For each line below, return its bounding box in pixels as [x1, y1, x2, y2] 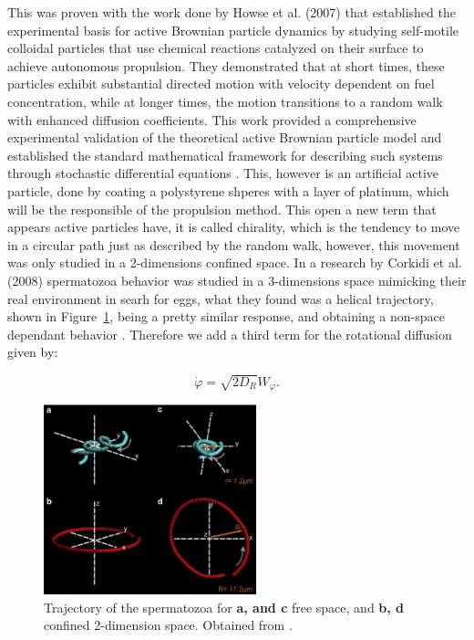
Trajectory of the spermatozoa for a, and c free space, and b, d [44, 597, 405, 616]
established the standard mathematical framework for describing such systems [7, 145, 443, 164]
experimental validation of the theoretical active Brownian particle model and [7, 128, 442, 147]
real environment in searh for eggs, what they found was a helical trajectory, [7, 289, 434, 308]
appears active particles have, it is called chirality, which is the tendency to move [7, 217, 460, 236]
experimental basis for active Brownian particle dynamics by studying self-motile [7, 20, 459, 39]
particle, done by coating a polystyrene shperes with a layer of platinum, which [7, 181, 449, 200]
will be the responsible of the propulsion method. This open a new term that [7, 199, 437, 218]
